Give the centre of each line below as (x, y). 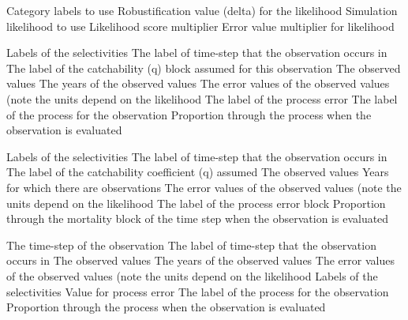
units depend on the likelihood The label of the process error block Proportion (196, 203)
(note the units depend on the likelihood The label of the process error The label (202, 98)
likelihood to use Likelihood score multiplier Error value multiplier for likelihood (200, 26)
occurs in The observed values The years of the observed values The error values (200, 260)
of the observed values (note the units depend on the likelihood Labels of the (192, 275)
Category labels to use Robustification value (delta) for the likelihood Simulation (202, 10)
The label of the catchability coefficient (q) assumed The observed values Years (198, 172)
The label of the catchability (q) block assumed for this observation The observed (204, 68)
